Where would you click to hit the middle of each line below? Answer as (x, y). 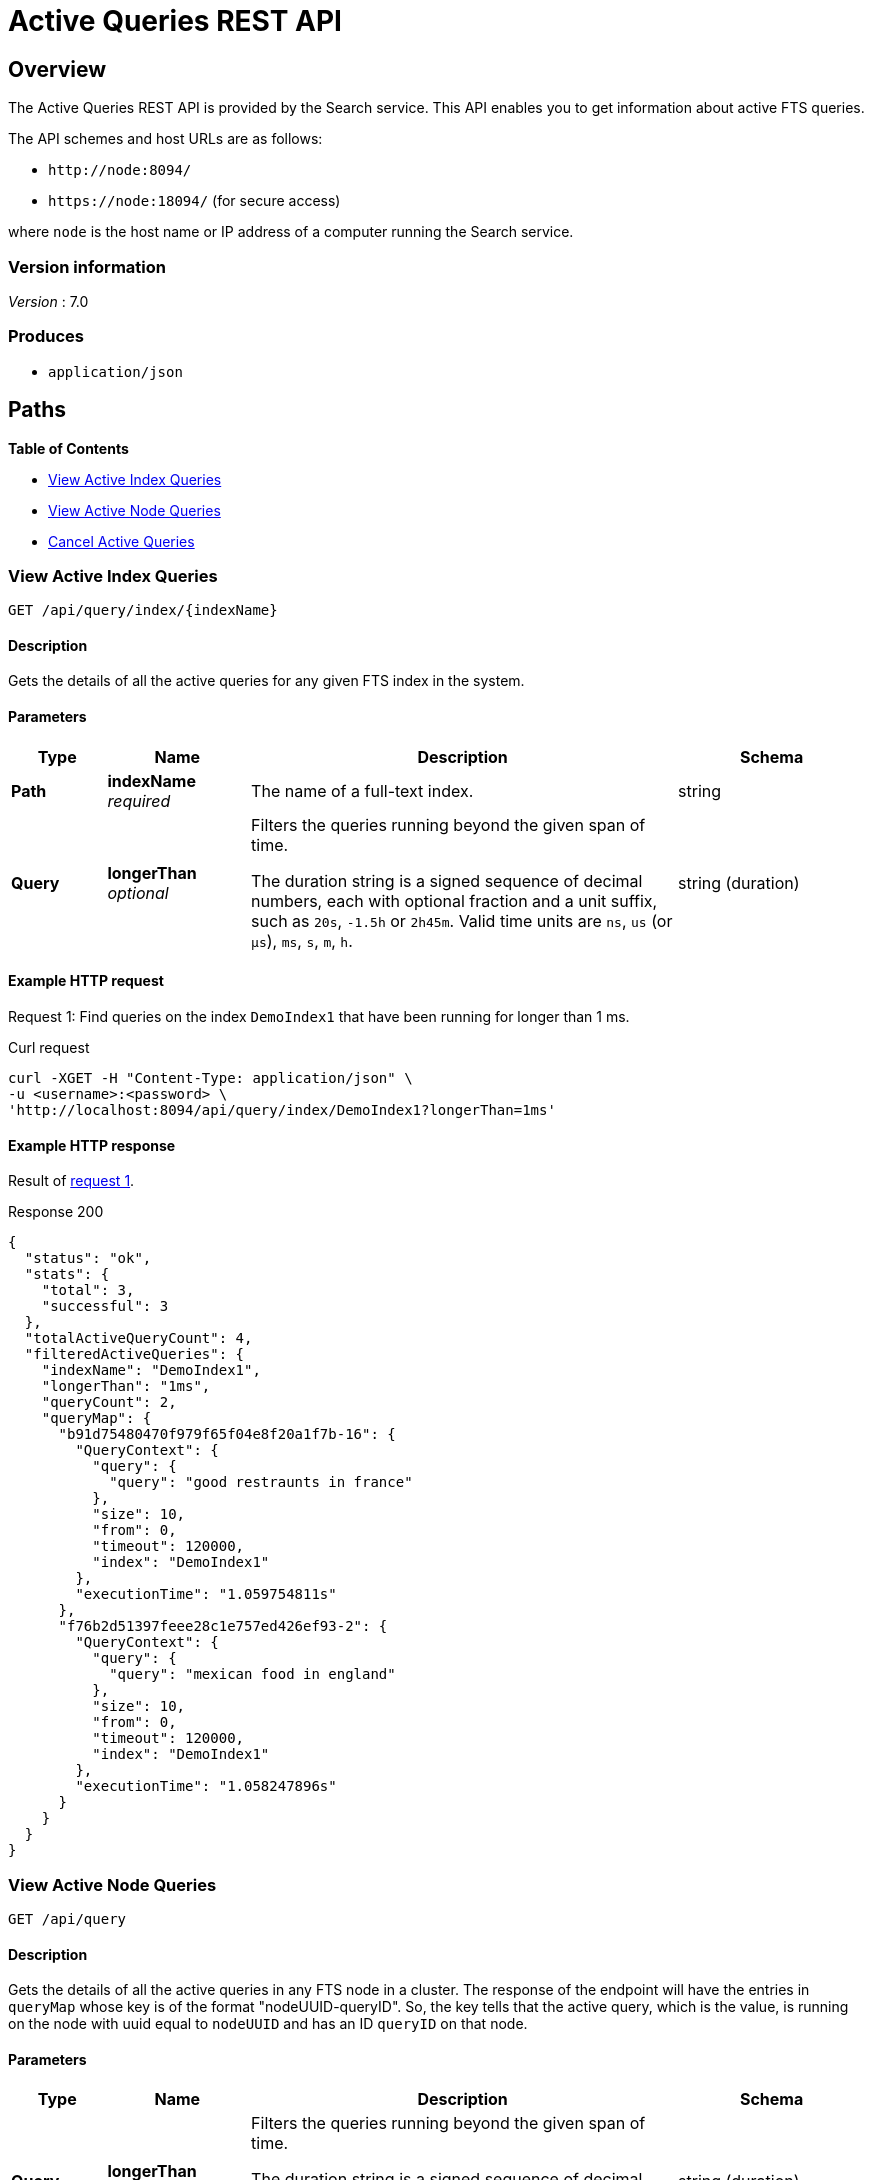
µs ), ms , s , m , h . (302, 940)
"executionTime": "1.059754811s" (206, 1594)
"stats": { (67, 1274)
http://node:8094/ (120, 170)
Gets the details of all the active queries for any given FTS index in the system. (266, 681)
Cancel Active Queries (121, 541)
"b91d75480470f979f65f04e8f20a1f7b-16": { (227, 1434)
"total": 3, (88, 1290)
